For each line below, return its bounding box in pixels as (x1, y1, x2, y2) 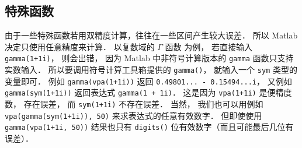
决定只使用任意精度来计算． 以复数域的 (5, 40, 155, 52)
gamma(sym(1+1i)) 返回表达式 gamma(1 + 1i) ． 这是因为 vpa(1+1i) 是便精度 (5, 86, 292, 98)
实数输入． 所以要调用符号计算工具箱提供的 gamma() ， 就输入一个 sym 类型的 (5, 64, 297, 76)
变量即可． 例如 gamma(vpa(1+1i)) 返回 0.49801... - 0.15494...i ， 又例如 (5, 75, 292, 87)
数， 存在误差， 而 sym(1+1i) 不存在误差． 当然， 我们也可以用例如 (5, 98, 263, 110)
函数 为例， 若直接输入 (165, 40, 252, 52)
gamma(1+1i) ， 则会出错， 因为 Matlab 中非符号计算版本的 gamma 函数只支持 (5, 52, 294, 64)
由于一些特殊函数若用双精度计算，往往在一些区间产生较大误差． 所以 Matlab (5, 29, 298, 41)
